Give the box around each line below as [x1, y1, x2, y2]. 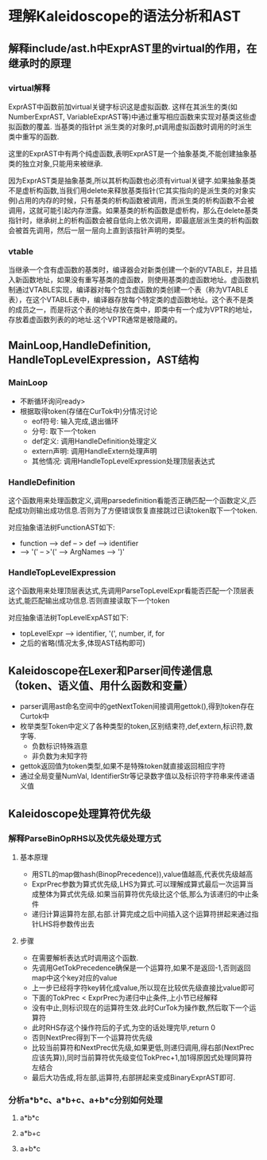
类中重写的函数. [8, 132, 60, 141]
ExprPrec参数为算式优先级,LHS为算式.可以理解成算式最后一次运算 [31, 879, 247, 889]
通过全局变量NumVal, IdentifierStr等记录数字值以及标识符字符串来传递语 [19, 771, 255, 781]
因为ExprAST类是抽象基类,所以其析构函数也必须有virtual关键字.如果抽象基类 [8, 175, 256, 185]
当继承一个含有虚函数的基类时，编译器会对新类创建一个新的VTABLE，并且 [8, 265, 250, 275]
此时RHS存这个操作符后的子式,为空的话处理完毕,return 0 [31, 1022, 216, 1032]
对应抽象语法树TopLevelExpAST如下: [8, 613, 129, 623]
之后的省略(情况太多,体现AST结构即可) [19, 639, 145, 648]
